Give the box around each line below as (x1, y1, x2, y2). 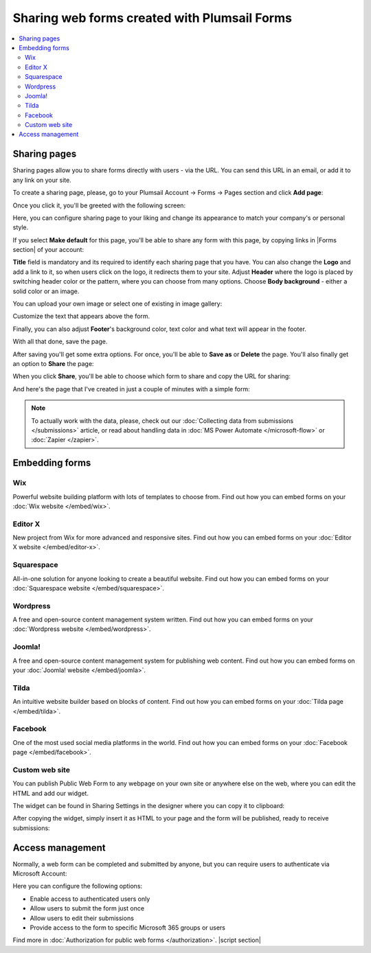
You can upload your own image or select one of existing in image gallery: (12, 299, 223, 308)
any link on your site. (12, 176, 71, 184)
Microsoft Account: (12, 869, 67, 878)
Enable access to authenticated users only (30, 895, 150, 903)
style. (12, 223, 29, 231)
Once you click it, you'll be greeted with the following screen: (12, 201, 185, 209)
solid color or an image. (12, 287, 80, 295)
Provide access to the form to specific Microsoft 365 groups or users (30, 923, 226, 932)
